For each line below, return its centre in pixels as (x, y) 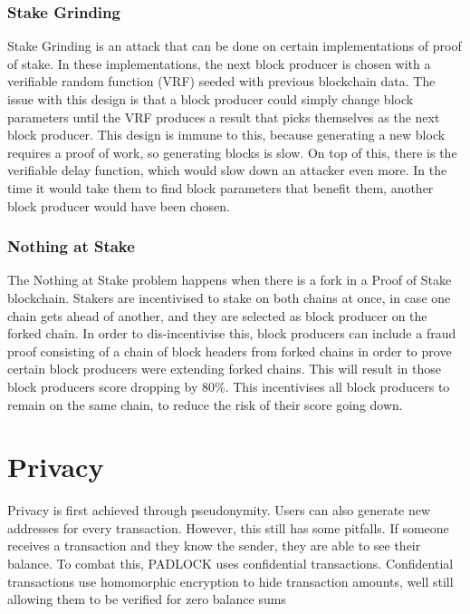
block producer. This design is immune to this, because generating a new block (226, 135)
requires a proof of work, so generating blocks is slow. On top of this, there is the (232, 152)
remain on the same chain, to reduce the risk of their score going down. (205, 404)
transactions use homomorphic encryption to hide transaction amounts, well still (230, 581)
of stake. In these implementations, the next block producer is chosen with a (219, 63)
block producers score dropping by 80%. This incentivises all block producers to (229, 386)
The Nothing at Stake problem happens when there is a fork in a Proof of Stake (230, 280)
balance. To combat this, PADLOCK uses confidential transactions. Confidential (230, 564)
